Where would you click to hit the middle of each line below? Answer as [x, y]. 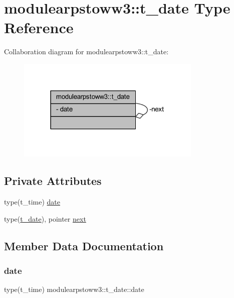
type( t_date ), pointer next [45, 218]
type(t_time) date [32, 201]
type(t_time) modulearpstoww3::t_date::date [74, 289]
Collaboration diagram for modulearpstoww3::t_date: [86, 52]
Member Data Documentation [84, 245]
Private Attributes [53, 181]
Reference [39, 27]
